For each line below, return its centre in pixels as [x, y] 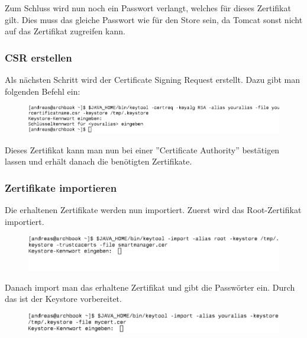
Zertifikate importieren [61, 187]
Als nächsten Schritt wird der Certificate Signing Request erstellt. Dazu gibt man [153, 79]
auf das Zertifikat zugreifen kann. [65, 31]
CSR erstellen [38, 57]
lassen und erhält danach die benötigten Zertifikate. [98, 161]
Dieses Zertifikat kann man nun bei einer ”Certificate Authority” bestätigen [142, 149]
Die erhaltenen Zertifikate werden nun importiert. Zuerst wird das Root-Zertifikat [153, 210]
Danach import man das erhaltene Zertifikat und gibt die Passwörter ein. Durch [150, 287]
